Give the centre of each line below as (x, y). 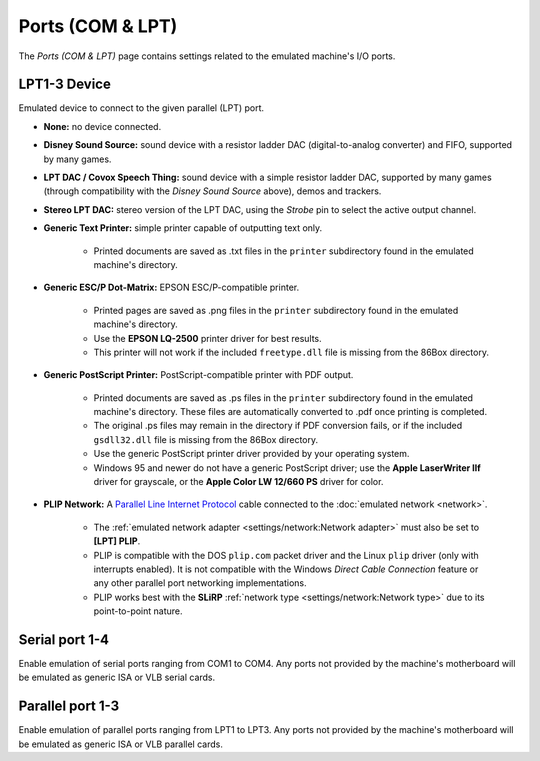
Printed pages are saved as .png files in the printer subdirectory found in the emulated (276, 310)
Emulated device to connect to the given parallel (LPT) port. (141, 108)
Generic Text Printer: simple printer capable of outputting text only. (183, 228)
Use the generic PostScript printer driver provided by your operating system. (251, 454)
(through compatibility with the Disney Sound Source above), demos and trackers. (212, 191)
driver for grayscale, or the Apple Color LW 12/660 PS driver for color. (238, 482)
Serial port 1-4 (64, 639)
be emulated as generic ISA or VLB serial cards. (117, 677)
